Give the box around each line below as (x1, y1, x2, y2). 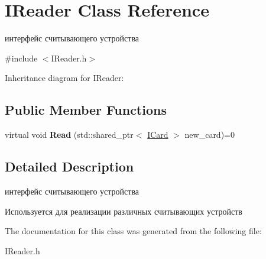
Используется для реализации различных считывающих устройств (5, 205, 242, 217)
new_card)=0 (184, 128, 235, 141)
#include (5, 51, 38, 64)
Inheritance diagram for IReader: (5, 72, 124, 84)
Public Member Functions (5, 101, 167, 119)
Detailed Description (5, 157, 134, 176)
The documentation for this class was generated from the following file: (5, 225, 262, 237)
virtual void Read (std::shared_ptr (5, 128, 134, 141)
